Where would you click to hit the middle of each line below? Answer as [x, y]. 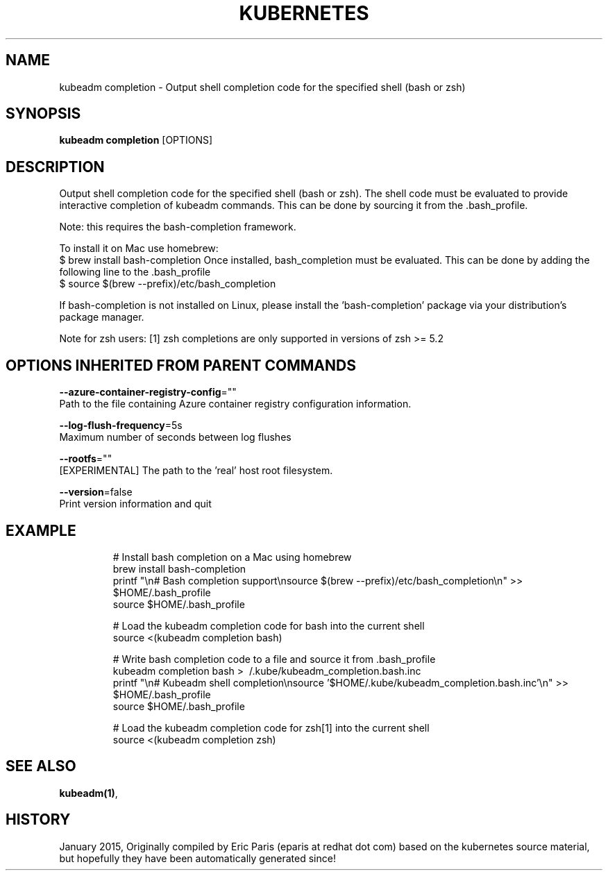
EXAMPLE [41, 530]
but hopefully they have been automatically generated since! [197, 858]
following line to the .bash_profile [135, 272]
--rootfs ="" [86, 459]
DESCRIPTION [55, 167]
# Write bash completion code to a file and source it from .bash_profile [274, 659]
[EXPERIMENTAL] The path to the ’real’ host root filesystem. [196, 471]
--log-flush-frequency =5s [121, 426]
